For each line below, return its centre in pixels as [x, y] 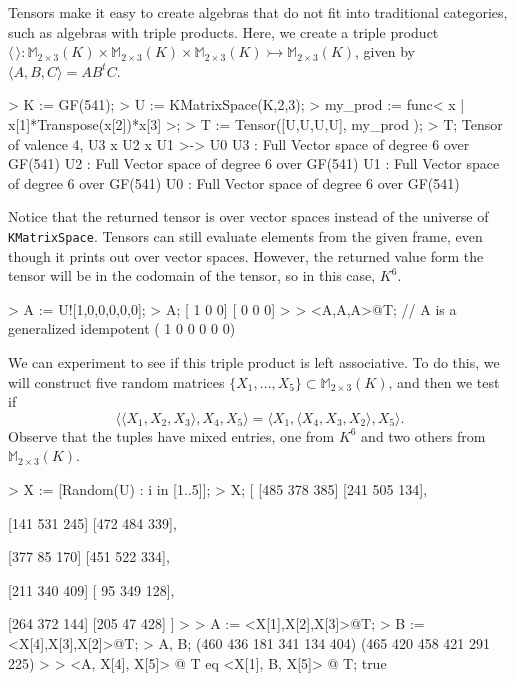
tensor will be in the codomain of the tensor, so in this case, [192, 275]
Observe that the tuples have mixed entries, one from [171, 435]
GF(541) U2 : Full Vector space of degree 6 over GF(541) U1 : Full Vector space [254, 163]
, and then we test [444, 381]
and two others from [423, 435]
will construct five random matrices [116, 381]
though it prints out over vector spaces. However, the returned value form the [246, 255]
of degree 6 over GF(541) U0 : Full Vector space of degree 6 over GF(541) [234, 182]
